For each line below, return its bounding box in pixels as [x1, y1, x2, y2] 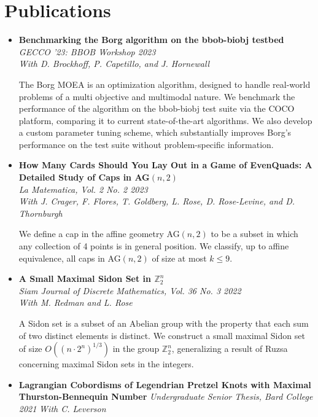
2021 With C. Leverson [18, 402, 106, 415]
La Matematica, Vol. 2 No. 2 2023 [18, 182, 148, 195]
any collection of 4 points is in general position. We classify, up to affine [18, 240, 289, 252]
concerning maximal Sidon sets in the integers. [18, 357, 194, 370]
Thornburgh [18, 206, 63, 219]
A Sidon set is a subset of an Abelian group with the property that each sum [18, 317, 309, 329]
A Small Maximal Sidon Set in [18, 272, 152, 285]
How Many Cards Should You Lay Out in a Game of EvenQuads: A [18, 158, 312, 171]
